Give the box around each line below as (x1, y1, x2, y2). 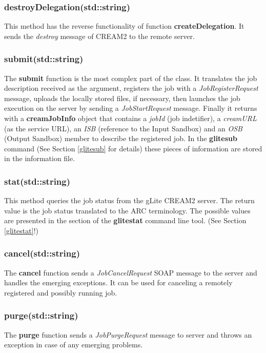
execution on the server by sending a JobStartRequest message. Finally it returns (4, 103, 257, 113)
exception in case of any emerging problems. (4, 339, 143, 350)
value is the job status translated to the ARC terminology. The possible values (4, 205, 251, 215)
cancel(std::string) (4, 247, 80, 260)
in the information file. (4, 153, 75, 164)
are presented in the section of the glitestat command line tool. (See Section (4, 215, 247, 226)
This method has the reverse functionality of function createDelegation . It (4, 21, 244, 31)
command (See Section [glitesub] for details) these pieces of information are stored (4, 143, 262, 153)
